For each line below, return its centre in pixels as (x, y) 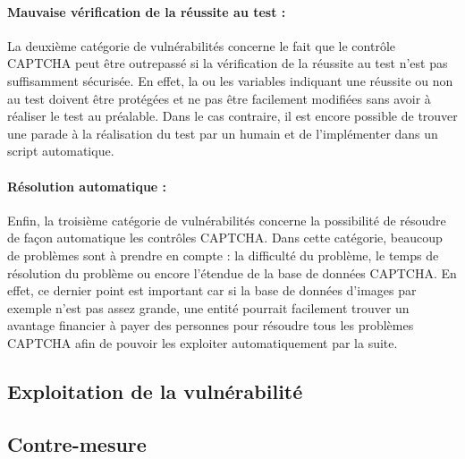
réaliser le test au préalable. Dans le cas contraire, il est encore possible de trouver (232, 116)
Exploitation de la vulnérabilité (155, 391)
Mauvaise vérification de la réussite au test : (147, 11)
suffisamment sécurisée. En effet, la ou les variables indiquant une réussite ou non (230, 80)
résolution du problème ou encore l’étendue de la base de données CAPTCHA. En (232, 272)
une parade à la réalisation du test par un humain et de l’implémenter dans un (223, 133)
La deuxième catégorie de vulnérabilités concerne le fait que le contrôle (201, 45)
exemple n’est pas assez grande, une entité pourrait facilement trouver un (208, 307)
